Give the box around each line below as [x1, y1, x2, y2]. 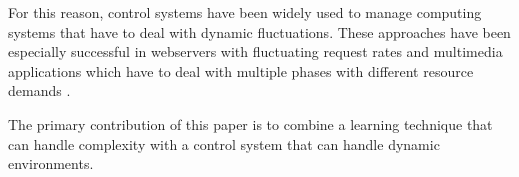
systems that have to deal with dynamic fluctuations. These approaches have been [8, 21, 511, 42]
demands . [8, 80, 71, 101]
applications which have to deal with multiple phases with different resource [8, 60, 474, 81]
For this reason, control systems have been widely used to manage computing [8, 2, 482, 22]
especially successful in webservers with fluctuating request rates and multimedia [8, 41, 503, 62]
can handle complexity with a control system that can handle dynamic [8, 133, 440, 154]
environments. [8, 153, 94, 174]
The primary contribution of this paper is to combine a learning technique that [8, 113, 493, 134]
